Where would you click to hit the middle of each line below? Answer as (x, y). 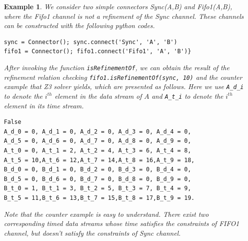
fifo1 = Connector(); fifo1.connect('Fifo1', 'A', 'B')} (98, 52)
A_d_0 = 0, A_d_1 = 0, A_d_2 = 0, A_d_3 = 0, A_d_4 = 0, (98, 131)
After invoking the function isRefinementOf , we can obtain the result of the (117, 67)
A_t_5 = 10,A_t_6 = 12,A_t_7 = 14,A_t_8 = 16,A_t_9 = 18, (99, 160)
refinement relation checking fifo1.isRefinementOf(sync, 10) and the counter (123, 77)
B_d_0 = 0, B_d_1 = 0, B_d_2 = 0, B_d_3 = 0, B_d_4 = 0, (98, 170)
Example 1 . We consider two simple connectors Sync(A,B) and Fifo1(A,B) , (118, 6)
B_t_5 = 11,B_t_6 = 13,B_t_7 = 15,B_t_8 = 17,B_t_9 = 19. (99, 198)
